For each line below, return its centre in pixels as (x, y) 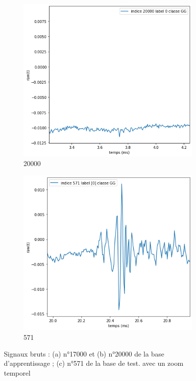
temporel (17, 372)
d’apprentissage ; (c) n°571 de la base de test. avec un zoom (94, 363)
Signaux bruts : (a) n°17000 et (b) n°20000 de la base (84, 353)
